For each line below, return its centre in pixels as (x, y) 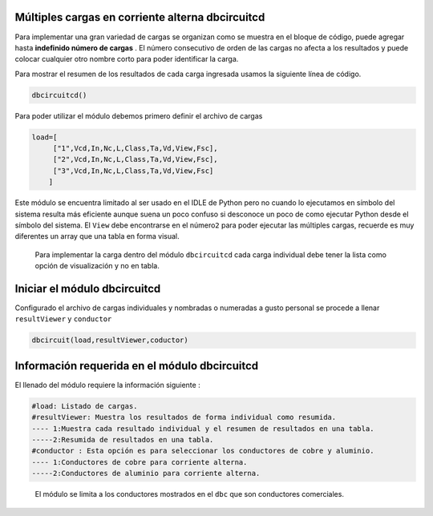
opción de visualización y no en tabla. (97, 266)
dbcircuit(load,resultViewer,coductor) (110, 340)
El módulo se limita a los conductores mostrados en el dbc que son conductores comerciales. (190, 494)
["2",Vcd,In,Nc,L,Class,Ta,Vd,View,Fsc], (135, 159)
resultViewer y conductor (63, 319)
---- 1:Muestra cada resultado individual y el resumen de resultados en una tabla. (203, 428)
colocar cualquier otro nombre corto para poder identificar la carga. (127, 59)
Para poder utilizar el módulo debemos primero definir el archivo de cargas (139, 115)
